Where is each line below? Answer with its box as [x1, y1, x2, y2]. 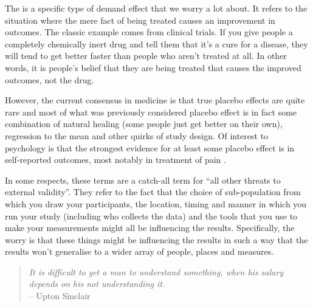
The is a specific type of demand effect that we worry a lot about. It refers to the [5, 2, 308, 14]
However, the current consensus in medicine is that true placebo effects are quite [5, 94, 305, 106]
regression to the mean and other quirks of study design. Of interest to [5, 129, 269, 142]
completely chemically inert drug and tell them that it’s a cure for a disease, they [5, 37, 308, 50]
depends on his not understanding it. [29, 277, 165, 290]
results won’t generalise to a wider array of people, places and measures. [5, 245, 274, 258]
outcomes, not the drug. [5, 73, 94, 86]
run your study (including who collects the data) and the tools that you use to [5, 209, 298, 222]
